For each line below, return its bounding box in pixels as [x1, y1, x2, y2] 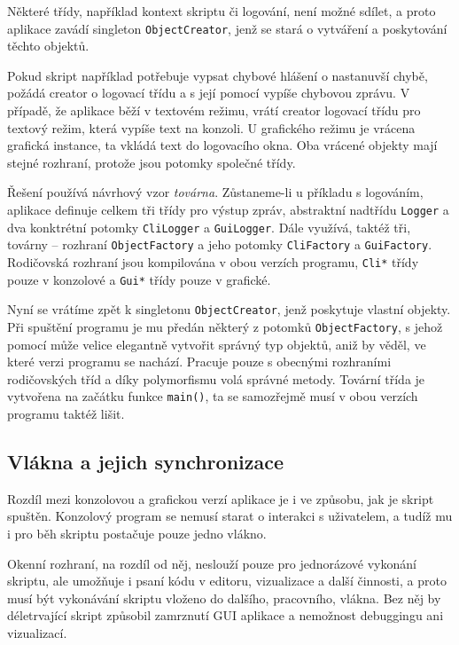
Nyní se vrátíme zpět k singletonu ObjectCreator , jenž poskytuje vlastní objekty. [7, 300, 451, 319]
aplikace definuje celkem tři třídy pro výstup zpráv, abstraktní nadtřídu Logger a [7, 201, 449, 218]
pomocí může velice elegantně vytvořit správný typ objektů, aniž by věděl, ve [7, 334, 426, 353]
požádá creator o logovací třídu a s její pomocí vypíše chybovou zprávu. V [7, 83, 410, 102]
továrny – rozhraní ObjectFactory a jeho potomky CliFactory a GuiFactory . [7, 235, 432, 254]
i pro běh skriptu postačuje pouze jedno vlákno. [7, 524, 267, 543]
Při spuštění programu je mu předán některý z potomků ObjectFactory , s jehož [7, 317, 443, 335]
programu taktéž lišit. [7, 405, 125, 423]
